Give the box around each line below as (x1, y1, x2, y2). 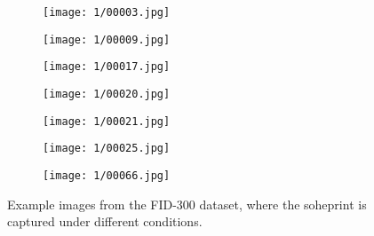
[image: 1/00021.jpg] (43, 114, 171, 128)
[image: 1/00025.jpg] (43, 142, 171, 155)
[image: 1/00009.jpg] (43, 33, 171, 46)
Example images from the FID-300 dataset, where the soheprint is (7, 194, 367, 213)
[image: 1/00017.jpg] (43, 60, 171, 74)
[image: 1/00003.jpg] (43, 6, 171, 19)
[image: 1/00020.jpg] (43, 87, 171, 100)
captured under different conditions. (7, 212, 203, 231)
